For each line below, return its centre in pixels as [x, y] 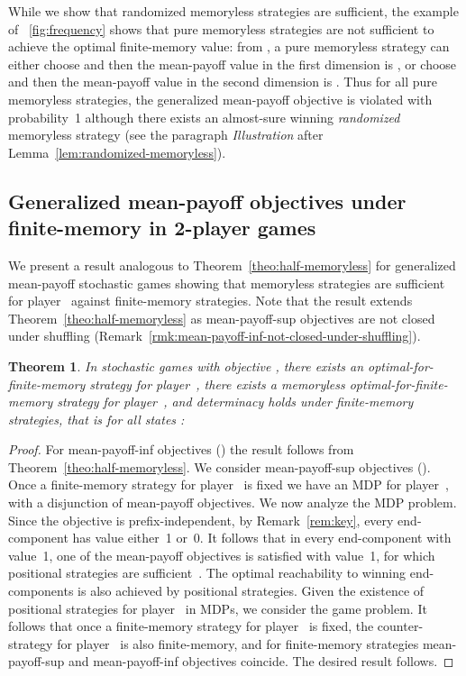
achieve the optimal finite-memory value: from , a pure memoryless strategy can [229, 46]
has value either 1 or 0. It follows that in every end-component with [262, 538]
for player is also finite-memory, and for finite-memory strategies [238, 643]
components [41, 591]
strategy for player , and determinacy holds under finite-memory [235, 402]
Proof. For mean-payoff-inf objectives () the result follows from [181, 449]
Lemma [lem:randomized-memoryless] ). [117, 152]
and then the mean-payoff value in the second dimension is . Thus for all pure [223, 82]
